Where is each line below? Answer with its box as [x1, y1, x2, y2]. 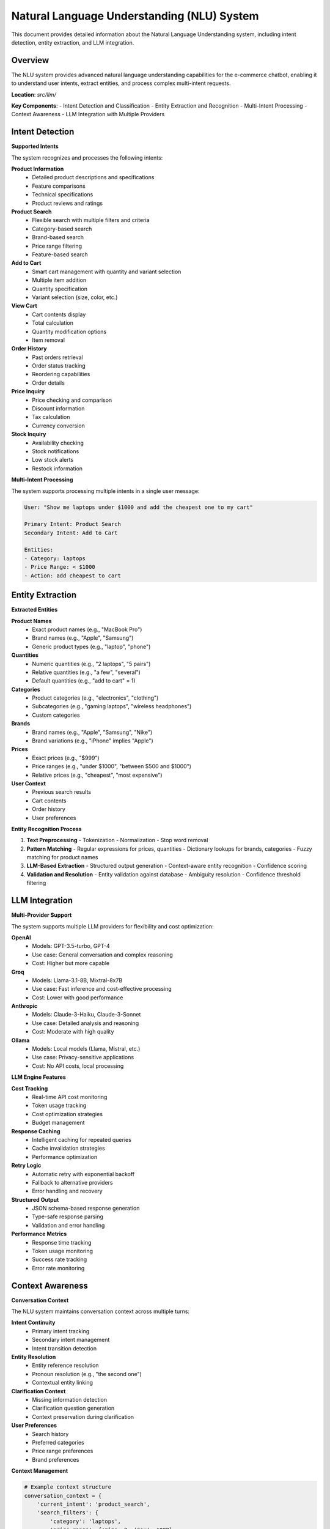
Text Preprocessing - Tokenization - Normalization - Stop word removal [26, 837, 208, 844]
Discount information [32, 405, 85, 412]
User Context [11, 780, 46, 787]
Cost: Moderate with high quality [32, 1028, 114, 1035]
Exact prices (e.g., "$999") [32, 754, 100, 761]
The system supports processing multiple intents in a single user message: [11, 487, 200, 495]
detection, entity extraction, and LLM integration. [11, 39, 134, 46]
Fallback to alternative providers [32, 1179, 113, 1186]
